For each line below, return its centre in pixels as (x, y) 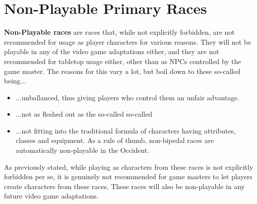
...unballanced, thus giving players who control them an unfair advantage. (128, 97)
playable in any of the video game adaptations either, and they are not (112, 51)
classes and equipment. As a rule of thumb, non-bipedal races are (115, 140)
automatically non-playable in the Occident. (82, 150)
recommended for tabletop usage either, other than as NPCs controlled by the (123, 61)
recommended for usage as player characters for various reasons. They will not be (128, 41)
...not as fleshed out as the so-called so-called (84, 114)
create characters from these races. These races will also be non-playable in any (125, 186)
